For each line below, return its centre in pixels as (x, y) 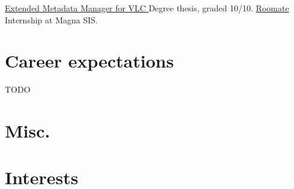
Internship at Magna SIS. (51, 19)
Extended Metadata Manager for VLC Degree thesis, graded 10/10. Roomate (147, 8)
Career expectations (89, 61)
